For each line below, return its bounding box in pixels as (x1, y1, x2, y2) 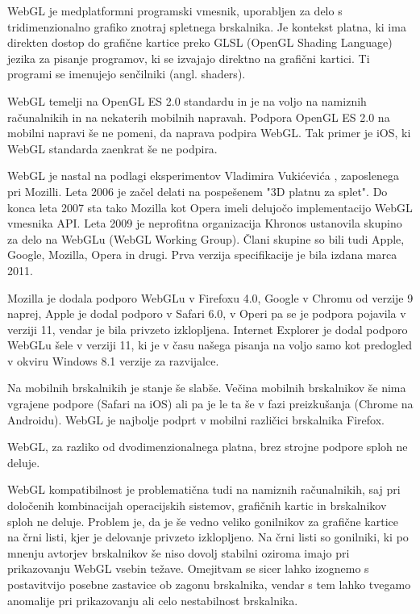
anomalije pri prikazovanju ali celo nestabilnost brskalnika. (7, 591, 298, 608)
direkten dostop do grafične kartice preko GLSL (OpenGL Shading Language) (7, 34, 393, 51)
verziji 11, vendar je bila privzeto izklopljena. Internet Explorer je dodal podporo (7, 320, 408, 337)
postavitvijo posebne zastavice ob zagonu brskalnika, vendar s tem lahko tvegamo (7, 576, 411, 592)
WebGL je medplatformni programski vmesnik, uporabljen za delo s (7, 2, 343, 19)
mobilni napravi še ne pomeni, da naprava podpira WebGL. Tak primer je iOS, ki (7, 124, 411, 141)
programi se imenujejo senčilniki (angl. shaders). (7, 65, 246, 82)
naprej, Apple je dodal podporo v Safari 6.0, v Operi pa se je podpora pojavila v (7, 305, 406, 322)
